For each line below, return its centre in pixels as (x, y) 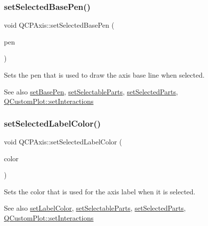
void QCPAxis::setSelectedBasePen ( (59, 25)
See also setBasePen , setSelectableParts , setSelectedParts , (91, 91)
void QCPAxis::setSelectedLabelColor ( (63, 141)
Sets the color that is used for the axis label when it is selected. (100, 191)
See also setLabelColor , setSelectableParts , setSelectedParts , (95, 208)
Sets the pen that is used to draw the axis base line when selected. (104, 75)
